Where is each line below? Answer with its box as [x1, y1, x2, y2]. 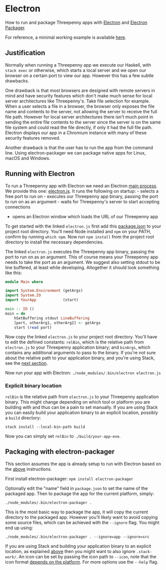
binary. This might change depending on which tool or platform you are [5, 399, 150, 405]
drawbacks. [5, 78, 29, 83]
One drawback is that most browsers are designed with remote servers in [5, 87, 155, 93]
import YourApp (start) [5, 298, 79, 303]
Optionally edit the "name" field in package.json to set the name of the [5, 485, 148, 491]
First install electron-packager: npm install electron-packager [5, 476, 134, 482]
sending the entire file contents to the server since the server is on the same [5, 119, 161, 125]
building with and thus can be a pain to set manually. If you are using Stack [5, 404, 158, 410]
